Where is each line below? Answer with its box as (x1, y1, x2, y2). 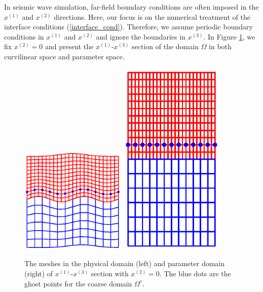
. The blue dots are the (159, 268, 231, 279)
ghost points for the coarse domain (24, 278, 132, 288)
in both (209, 41, 232, 52)
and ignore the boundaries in (96, 31, 185, 42)
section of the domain (132, 41, 199, 52)
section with (91, 268, 129, 279)
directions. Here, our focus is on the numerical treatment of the (54, 11, 250, 22)
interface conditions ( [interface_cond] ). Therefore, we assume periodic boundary (4, 21, 253, 32)
